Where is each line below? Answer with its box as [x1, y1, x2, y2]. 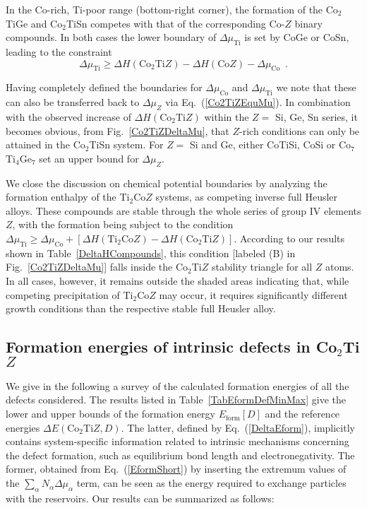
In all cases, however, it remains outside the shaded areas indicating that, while [6, 273, 349, 288]
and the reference [265, 406, 340, 421]
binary [294, 16, 323, 30]
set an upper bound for [39, 150, 139, 165]
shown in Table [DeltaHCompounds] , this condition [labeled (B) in [6, 245, 296, 260]
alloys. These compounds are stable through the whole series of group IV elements [6, 203, 361, 218]
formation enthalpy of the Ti [6, 189, 130, 204]
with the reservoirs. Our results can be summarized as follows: [6, 490, 275, 505]
